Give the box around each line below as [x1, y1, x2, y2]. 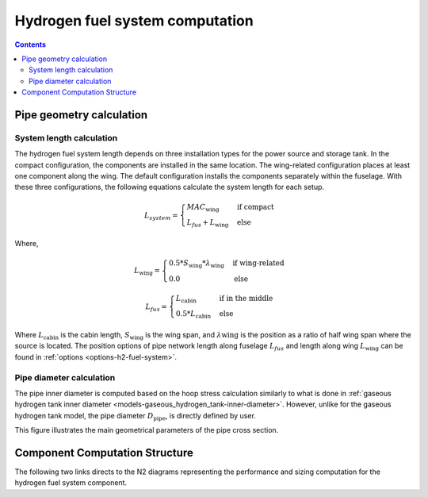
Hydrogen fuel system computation [14, 12, 254, 29]
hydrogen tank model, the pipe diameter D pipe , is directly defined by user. [14, 410, 257, 422]
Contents [14, 40, 47, 49]
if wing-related [232, 259, 285, 268]
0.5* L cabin [175, 310, 212, 321]
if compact [236, 202, 274, 211]
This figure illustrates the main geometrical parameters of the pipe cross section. [14, 426, 279, 435]
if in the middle [219, 294, 273, 302]
